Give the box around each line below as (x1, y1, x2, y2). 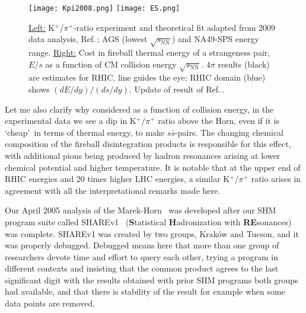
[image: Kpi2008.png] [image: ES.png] (28, 4, 180, 12)
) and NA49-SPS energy (171, 33, 259, 45)
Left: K (28, 21, 55, 33)
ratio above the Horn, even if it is (158, 114, 279, 127)
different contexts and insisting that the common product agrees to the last (5, 262, 279, 274)
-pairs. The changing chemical (175, 126, 283, 138)
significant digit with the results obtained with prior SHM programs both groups (5, 273, 298, 286)
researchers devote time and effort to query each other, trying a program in (5, 250, 278, 263)
